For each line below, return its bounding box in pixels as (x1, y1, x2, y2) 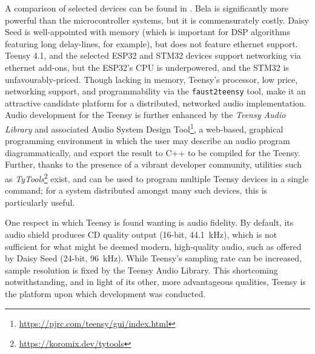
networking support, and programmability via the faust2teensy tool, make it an (5, 85, 306, 97)
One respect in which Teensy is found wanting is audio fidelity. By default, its (5, 216, 294, 229)
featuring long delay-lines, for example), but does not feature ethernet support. (5, 37, 298, 50)
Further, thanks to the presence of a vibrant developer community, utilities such (5, 158, 302, 171)
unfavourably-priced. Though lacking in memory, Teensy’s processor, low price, (5, 73, 298, 85)
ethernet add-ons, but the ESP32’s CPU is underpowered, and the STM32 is (5, 61, 289, 73)
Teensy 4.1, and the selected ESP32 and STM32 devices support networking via (5, 49, 301, 62)
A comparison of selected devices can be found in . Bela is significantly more (5, 2, 289, 14)
